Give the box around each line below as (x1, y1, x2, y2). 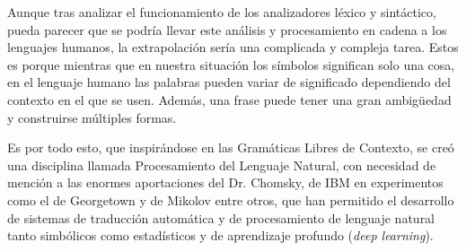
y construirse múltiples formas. (7, 108, 177, 126)
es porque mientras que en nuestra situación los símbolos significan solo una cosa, (7, 55, 455, 74)
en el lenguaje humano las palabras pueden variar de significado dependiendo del (7, 73, 451, 91)
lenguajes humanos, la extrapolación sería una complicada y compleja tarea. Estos (7, 38, 459, 56)
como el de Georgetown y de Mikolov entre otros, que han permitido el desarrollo (7, 190, 454, 209)
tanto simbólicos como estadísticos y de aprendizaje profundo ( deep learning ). (7, 226, 434, 245)
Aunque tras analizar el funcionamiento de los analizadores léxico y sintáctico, (7, 3, 436, 21)
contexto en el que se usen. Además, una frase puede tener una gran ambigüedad (7, 90, 452, 108)
